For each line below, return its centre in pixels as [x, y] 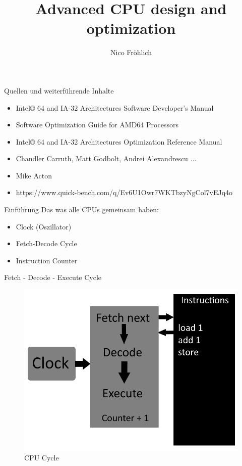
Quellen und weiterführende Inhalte [59, 90]
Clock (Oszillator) [44, 226]
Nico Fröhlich [131, 52]
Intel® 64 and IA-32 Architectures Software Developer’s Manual [115, 107]
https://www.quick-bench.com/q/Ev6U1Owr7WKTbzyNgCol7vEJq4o [124, 192]
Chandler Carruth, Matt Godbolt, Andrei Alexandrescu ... [106, 158]
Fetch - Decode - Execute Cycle [53, 277]
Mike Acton [34, 175]
